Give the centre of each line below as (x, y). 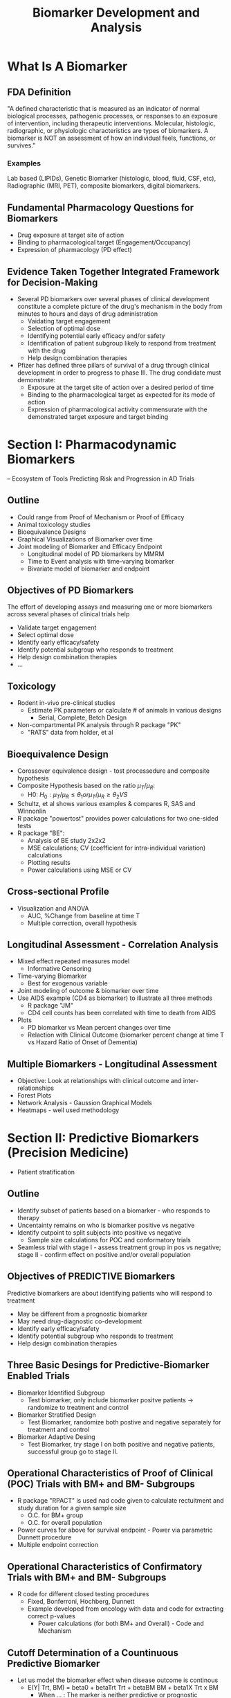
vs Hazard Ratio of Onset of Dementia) (83, 1042)
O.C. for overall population (65, 1523)
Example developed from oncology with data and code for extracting (126, 1609)
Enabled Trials (39, 1376)
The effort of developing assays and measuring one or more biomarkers (110, 607)
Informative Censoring (59, 969)
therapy (28, 1217)
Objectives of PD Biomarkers (71, 590)
